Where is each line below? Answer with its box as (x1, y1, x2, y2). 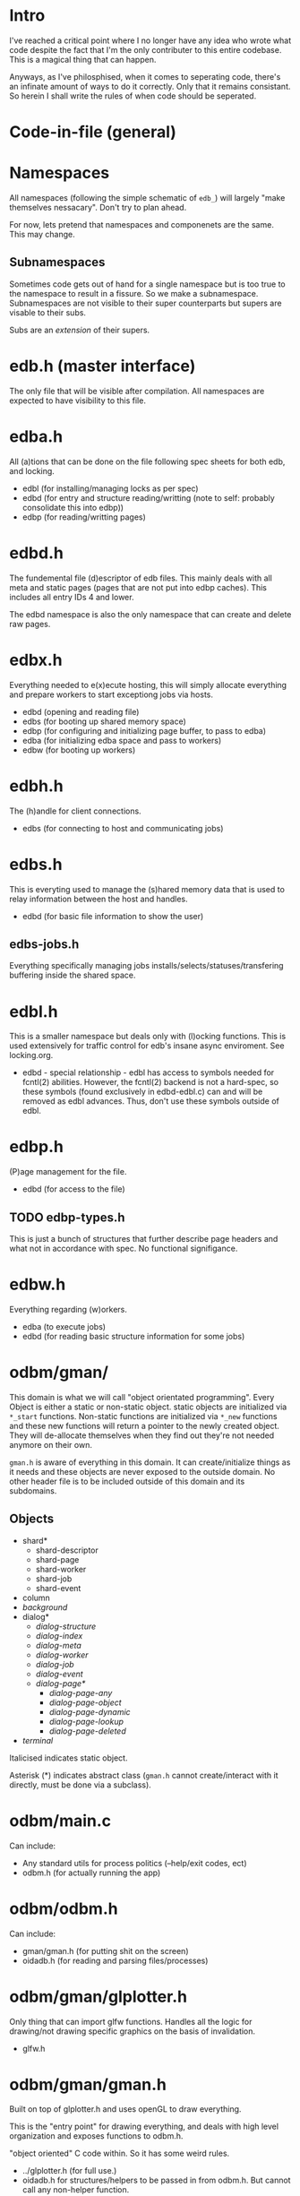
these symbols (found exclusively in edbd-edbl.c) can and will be (21, 1086, 263, 1098)
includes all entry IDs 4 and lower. (9, 591, 134, 602)
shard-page (35, 1554, 80, 1564)
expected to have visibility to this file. (9, 395, 146, 406)
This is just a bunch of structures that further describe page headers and (9, 1234, 279, 1244)
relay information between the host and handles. (9, 893, 188, 904)
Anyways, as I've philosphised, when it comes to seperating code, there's (9, 71, 281, 82)
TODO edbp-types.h (9, 1210, 125, 1225)
